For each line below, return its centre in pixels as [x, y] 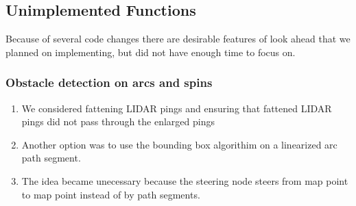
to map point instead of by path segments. [111, 194]
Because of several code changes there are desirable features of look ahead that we [178, 39]
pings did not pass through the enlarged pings [118, 121]
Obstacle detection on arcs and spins [109, 82]
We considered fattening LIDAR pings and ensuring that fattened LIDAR [177, 108]
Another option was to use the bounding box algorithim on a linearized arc [179, 144]
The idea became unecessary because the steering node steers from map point [185, 180]
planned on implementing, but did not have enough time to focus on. [151, 52]
